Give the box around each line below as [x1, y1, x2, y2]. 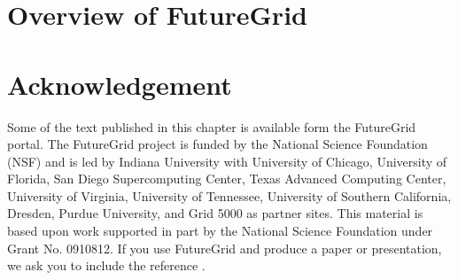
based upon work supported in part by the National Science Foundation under [7, 222, 433, 240]
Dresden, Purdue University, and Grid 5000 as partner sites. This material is [7, 204, 423, 222]
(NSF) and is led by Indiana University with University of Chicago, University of [7, 152, 447, 170]
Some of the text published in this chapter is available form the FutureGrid [7, 117, 416, 136]
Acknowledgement [7, 66, 232, 102]
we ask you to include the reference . [7, 256, 206, 275]
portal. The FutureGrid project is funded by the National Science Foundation [7, 135, 428, 153]
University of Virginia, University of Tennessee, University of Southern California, [7, 186, 452, 205]
